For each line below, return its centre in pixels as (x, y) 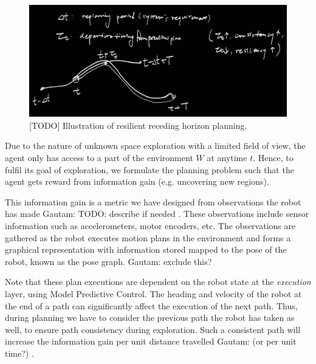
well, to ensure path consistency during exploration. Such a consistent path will (153, 329)
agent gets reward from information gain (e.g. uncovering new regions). (137, 181)
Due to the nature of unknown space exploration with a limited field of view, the (155, 146)
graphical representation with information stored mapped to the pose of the (146, 249)
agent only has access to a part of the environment (99, 158)
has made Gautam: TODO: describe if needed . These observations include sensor (157, 214)
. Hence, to (273, 158)
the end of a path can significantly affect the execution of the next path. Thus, (151, 305)
